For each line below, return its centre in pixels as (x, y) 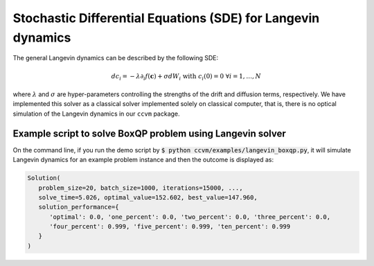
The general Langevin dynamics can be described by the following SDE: (116, 58)
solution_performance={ (79, 207)
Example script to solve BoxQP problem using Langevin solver (150, 133)
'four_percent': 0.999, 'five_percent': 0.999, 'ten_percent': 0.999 (170, 227)
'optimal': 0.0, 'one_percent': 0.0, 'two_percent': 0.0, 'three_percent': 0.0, (190, 217)
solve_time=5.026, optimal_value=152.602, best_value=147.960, (148, 197)
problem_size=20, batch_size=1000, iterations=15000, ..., (141, 188)
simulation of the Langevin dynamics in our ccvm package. (96, 114)
